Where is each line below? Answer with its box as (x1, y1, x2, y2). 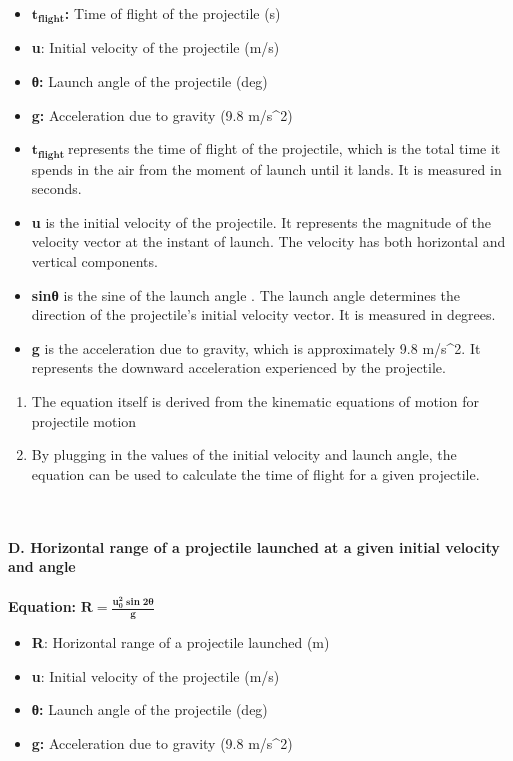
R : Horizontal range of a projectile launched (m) (31, 632, 330, 653)
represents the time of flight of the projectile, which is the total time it (67, 138, 501, 159)
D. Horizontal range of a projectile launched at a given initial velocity (8, 536, 500, 557)
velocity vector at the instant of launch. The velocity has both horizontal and (31, 231, 506, 252)
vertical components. (31, 251, 158, 272)
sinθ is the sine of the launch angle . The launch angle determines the (31, 284, 461, 305)
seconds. (31, 178, 82, 199)
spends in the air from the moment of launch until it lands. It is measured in (31, 158, 502, 179)
